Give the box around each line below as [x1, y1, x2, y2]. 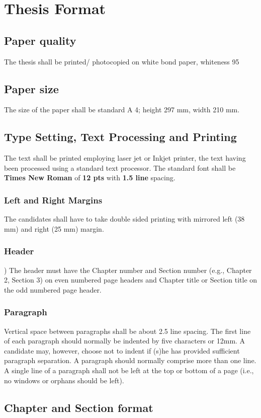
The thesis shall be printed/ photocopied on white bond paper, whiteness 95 [4, 56, 239, 66]
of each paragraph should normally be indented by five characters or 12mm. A [4, 335, 245, 346]
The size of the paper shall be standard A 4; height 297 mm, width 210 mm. [4, 104, 240, 115]
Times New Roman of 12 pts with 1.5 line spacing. [4, 172, 176, 183]
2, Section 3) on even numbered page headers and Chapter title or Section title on [4, 274, 257, 285]
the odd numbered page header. [4, 284, 102, 295]
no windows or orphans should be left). [4, 375, 124, 385]
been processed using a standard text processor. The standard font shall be [4, 162, 236, 173]
